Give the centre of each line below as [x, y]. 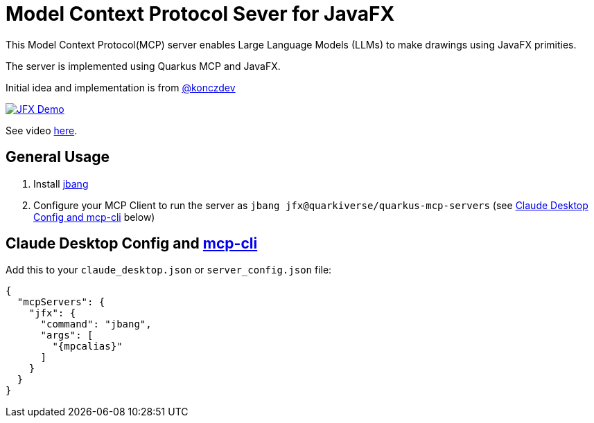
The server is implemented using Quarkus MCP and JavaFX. [143, 66]
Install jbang [61, 183]
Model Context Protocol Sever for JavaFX [200, 14]
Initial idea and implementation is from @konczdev [121, 87]
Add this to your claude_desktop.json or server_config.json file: [169, 270]
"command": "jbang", [96, 324]
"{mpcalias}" [87, 346]
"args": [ [67, 335]
